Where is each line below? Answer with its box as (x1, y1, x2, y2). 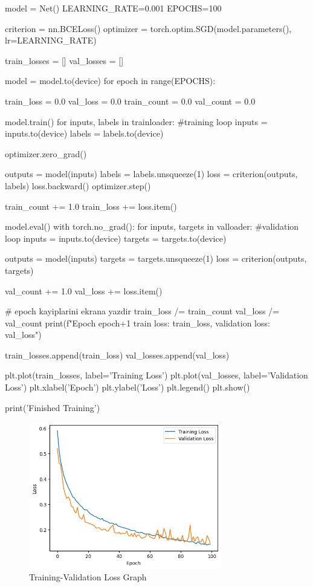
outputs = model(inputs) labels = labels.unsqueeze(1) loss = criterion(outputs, (5, 167, 298, 180)
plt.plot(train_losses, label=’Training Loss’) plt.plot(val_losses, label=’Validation (5, 369, 308, 381)
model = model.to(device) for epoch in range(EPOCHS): (5, 74, 216, 87)
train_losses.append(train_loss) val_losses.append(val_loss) (5, 348, 230, 361)
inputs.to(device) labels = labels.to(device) (5, 127, 164, 140)
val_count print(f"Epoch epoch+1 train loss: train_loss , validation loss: (5, 316, 270, 329)
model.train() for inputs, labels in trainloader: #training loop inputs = (5, 115, 268, 128)
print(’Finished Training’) (5, 401, 100, 413)
